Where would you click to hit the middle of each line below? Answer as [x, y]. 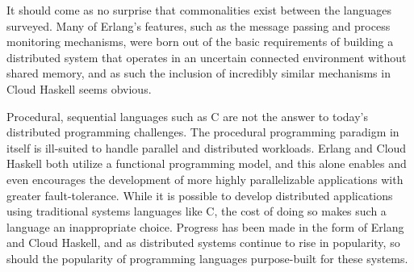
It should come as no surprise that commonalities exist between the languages [199, 10]
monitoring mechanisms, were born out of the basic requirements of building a [200, 42]
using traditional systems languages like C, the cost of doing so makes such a [197, 211]
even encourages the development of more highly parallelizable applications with [205, 179]
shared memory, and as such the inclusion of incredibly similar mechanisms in [199, 73]
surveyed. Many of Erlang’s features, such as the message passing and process [199, 25]
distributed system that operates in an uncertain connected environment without [207, 57]
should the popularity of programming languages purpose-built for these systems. [207, 258]
